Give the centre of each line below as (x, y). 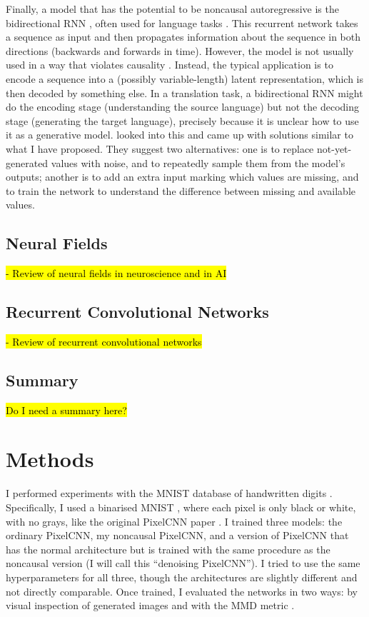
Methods (50, 459)
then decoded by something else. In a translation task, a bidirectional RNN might (184, 92)
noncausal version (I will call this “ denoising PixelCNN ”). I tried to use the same (183, 563)
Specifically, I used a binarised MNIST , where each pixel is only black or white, (181, 507)
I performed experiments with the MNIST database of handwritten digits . (169, 493)
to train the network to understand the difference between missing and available (181, 190)
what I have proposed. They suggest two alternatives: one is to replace (160, 148)
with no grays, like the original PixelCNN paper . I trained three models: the (174, 521)
